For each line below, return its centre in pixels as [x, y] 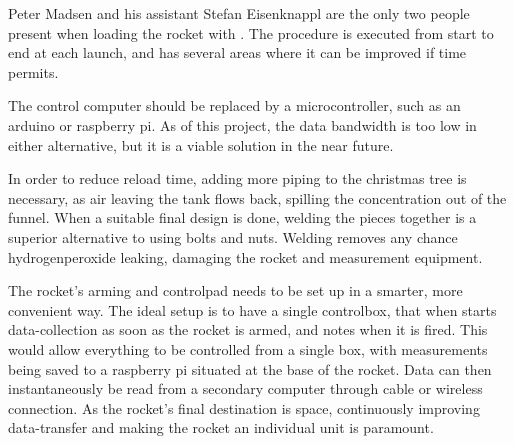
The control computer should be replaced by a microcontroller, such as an [234, 105]
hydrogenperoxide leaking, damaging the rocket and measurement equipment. [245, 256]
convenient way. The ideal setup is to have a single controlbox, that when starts [252, 309]
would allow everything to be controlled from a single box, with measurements [248, 348]
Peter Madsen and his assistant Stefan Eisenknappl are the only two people [239, 13]
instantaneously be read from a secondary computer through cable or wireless [245, 388]
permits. [33, 71]
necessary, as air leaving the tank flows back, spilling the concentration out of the [257, 197]
